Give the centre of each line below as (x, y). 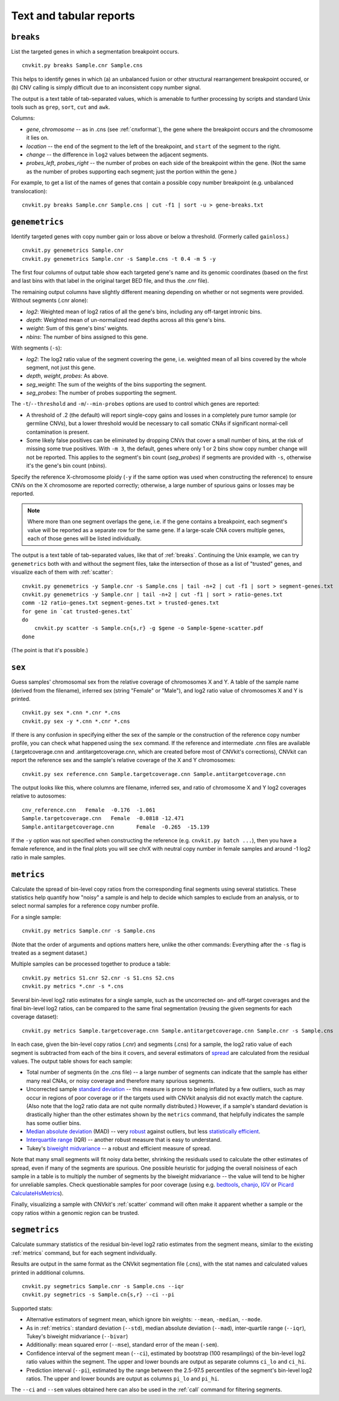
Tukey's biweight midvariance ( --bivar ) (77, 1336)
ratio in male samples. (38, 857)
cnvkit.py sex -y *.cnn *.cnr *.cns (76, 721)
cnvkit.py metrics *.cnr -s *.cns (73, 986)
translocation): (29, 191)
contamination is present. (58, 432)
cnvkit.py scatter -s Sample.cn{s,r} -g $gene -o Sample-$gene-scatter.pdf (149, 628)
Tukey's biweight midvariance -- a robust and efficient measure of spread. (119, 1148)
